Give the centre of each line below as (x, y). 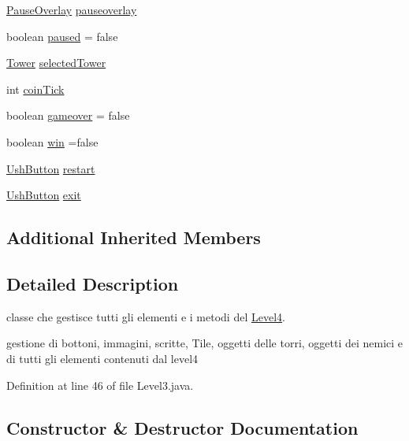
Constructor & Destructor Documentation (182, 427)
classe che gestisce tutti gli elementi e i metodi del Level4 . (146, 316)
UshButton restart (51, 168)
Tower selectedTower (56, 63)
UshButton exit (44, 195)
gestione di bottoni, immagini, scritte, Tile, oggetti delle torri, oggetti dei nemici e (205, 343)
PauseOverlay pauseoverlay (72, 9)
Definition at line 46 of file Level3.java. (100, 385)
